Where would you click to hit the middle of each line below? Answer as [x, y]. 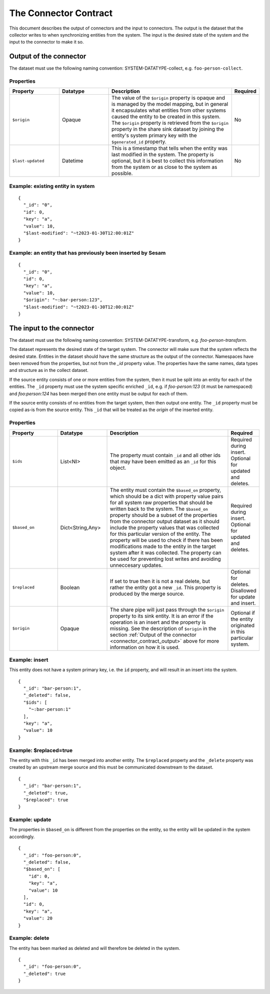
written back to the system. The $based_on [159, 509]
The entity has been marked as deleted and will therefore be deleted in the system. [95, 948]
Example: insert [29, 660]
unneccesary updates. [136, 565]
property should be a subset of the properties [164, 515]
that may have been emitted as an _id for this [163, 461]
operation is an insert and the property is [158, 622]
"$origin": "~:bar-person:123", [63, 300]
